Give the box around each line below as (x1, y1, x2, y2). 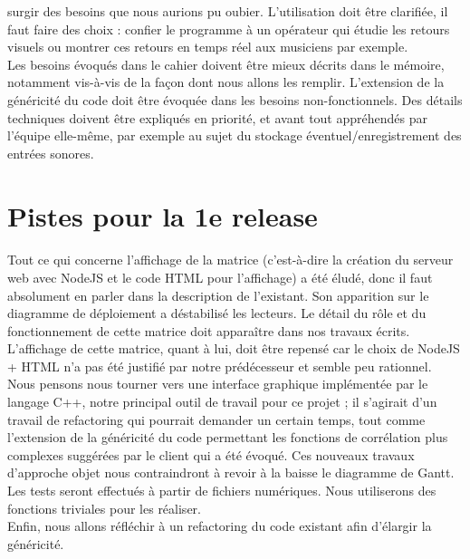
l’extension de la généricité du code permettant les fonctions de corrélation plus (7, 428, 448, 447)
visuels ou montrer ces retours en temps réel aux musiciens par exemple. (7, 37, 408, 56)
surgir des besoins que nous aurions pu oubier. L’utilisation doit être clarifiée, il (7, 2, 448, 20)
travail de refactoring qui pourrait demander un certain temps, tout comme (7, 410, 426, 429)
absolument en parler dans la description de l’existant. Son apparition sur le (7, 285, 429, 304)
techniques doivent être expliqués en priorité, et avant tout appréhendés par (7, 108, 427, 127)
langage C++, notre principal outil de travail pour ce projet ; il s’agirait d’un (7, 392, 437, 411)
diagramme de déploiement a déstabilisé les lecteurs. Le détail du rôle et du (7, 304, 427, 323)
